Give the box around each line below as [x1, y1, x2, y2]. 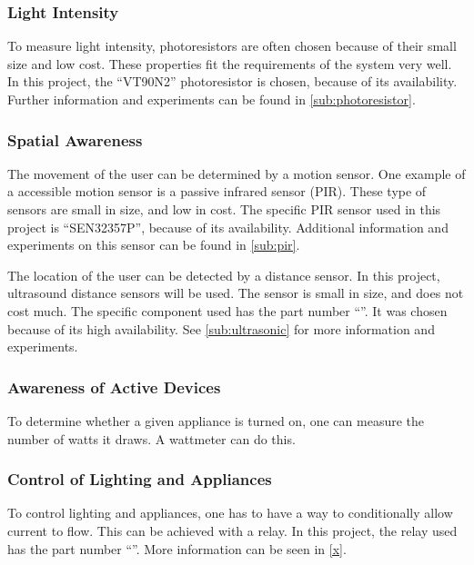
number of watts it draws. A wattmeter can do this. [7, 429, 296, 448]
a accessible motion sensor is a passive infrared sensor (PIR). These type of [7, 182, 427, 201]
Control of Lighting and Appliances [7, 468, 272, 491]
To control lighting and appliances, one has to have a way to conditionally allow [7, 503, 453, 522]
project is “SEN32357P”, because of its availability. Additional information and [7, 217, 449, 236]
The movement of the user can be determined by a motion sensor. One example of [7, 164, 466, 183]
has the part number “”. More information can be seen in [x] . [7, 539, 347, 558]
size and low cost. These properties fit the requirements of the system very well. [7, 54, 452, 73]
